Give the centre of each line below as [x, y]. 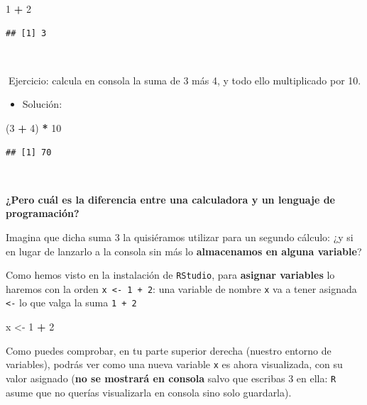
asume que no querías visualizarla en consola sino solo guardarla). [149, 392]
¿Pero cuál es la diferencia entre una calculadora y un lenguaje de [170, 199]
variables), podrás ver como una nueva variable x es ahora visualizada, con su [174, 364]
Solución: [42, 104]
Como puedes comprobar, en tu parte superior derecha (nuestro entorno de [169, 350]
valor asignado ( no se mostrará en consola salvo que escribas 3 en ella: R [171, 378]
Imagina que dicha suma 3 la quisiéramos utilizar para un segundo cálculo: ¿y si [180, 237]
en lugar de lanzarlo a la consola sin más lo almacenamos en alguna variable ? [184, 251]
